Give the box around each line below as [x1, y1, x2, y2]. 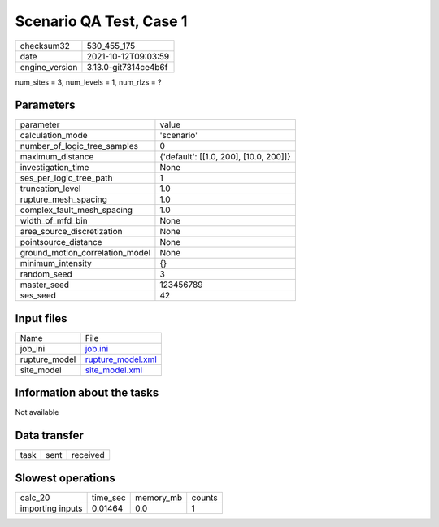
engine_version [20, 61, 78, 72]
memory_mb [134, 492, 183, 503]
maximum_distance [20, 151, 94, 163]
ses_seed [20, 290, 57, 301]
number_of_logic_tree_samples [20, 141, 138, 152]
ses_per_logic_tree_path [20, 172, 113, 184]
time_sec [91, 492, 126, 503]
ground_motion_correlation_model [20, 247, 151, 259]
